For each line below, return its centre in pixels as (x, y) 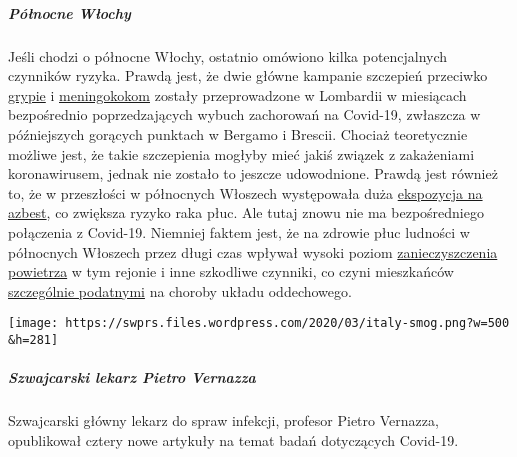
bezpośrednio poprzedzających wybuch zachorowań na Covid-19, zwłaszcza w (244, 114)
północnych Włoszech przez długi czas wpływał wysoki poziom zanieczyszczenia (253, 251)
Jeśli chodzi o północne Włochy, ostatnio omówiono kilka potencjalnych (228, 55)
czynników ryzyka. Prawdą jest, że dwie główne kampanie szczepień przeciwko (248, 75)
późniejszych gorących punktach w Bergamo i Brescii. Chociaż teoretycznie (238, 133)
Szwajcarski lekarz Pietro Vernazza (132, 377)
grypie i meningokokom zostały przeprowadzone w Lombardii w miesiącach (237, 94)
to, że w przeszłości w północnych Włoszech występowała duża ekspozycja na (245, 192)
